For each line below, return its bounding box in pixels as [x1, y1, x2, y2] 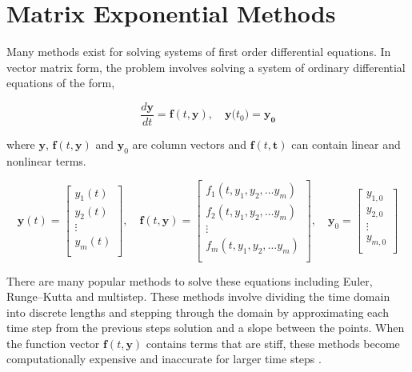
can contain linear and [291, 135, 401, 152]
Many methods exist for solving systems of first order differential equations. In [6, 43, 391, 60]
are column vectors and [132, 135, 246, 152]
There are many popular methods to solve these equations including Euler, [6, 272, 373, 289]
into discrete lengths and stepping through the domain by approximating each [6, 303, 389, 320]
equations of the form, [6, 74, 115, 91]
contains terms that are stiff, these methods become [146, 334, 400, 351]
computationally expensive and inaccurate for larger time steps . [6, 350, 322, 367]
